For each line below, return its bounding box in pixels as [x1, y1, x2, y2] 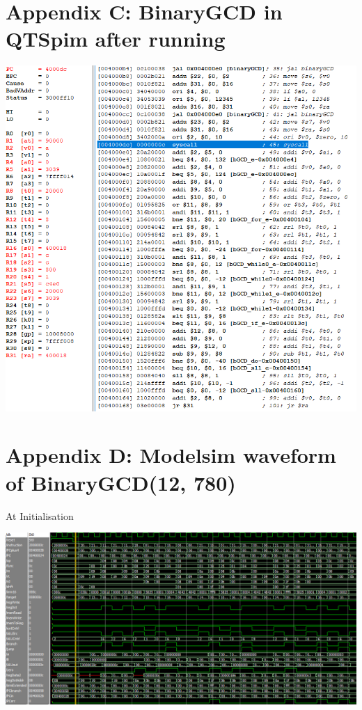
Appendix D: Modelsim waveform [6, 441, 336, 469]
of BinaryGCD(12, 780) [6, 468, 236, 496]
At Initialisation [6, 508, 74, 523]
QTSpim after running [6, 24, 226, 53]
